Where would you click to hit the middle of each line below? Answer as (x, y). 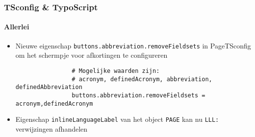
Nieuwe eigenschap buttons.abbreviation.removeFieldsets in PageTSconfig (133, 45)
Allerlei (17, 27)
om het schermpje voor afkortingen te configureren (91, 55)
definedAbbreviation (49, 87)
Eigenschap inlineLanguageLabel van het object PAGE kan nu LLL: (117, 119)
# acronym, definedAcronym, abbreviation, (142, 79)
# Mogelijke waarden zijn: (116, 71)
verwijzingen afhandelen (51, 128)
